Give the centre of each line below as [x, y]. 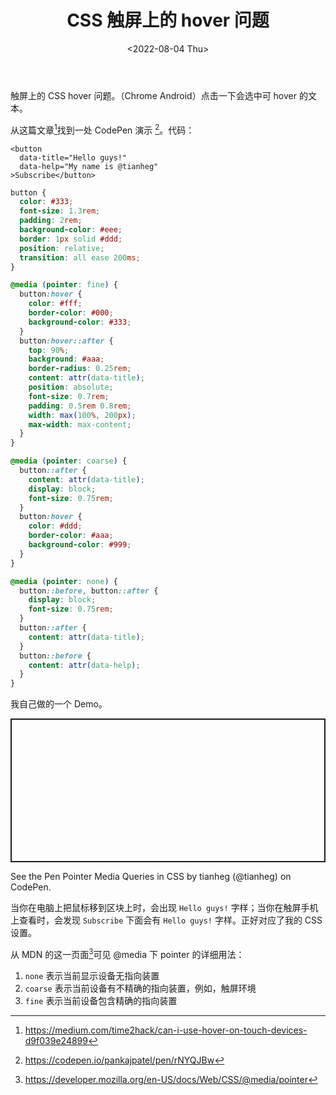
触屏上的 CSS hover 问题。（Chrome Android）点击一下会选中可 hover [153, 95]
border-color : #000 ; [71, 313]
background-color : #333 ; [80, 322]
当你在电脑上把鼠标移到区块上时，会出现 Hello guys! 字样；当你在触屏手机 [164, 908]
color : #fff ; [55, 304]
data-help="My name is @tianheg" [89, 166]
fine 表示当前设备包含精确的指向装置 [101, 1000]
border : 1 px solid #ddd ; [71, 239]
